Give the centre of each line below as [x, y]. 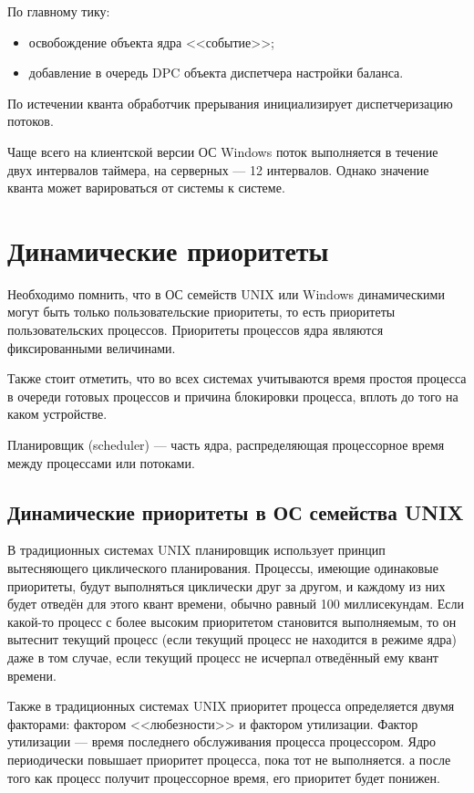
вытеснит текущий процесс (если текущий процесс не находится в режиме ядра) [232, 639]
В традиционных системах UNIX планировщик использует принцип [196, 550]
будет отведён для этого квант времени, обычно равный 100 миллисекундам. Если [236, 604]
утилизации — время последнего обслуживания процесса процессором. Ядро [222, 741]
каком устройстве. [57, 414]
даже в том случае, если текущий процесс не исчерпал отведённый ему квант [223, 657]
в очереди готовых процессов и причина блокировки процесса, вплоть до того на [233, 396]
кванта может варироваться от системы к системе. [146, 188]
